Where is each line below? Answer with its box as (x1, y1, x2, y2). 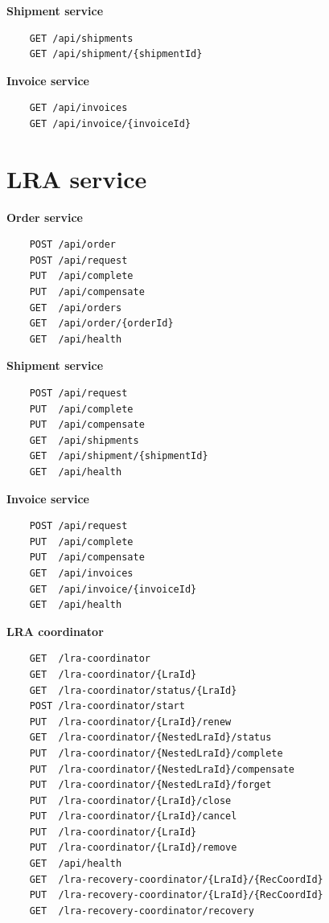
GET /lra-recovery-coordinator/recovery (29, 905, 254, 917)
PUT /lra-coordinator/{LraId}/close (29, 794, 232, 806)
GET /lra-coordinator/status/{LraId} (29, 684, 237, 696)
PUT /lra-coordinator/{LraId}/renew (29, 716, 232, 728)
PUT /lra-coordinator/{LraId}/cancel (29, 810, 237, 822)
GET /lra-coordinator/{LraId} (29, 668, 197, 680)
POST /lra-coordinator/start (29, 700, 185, 712)
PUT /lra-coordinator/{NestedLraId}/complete (29, 747, 283, 759)
